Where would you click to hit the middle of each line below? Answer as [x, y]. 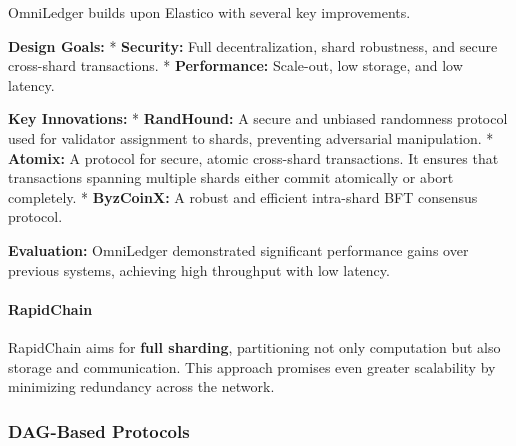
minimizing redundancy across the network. [141, 386]
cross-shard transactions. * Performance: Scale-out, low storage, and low [235, 65]
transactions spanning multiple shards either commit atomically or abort [231, 177]
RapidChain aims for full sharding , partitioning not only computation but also [254, 346]
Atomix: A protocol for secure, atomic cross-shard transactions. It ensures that [253, 157]
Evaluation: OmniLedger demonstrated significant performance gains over [238, 249]
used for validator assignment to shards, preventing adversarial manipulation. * [251, 137]
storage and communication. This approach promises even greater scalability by [252, 366]
